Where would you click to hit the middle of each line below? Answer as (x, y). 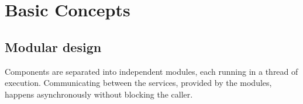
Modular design (53, 46)
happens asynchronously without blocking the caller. (99, 94)
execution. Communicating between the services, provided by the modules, (138, 83)
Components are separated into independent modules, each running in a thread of (151, 71)
